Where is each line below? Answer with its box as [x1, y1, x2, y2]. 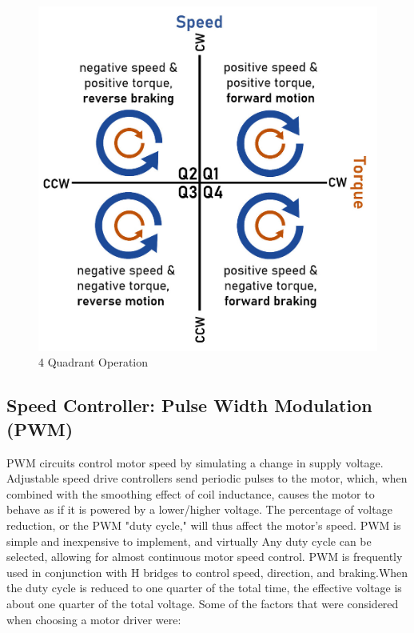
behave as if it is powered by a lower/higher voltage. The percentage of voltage [6, 501, 392, 518]
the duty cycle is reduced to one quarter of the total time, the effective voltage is [6, 579, 402, 596]
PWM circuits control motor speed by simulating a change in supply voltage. [6, 454, 384, 471]
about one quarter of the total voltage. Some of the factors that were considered [6, 595, 399, 612]
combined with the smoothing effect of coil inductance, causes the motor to [6, 485, 375, 502]
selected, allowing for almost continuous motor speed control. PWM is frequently [6, 548, 403, 565]
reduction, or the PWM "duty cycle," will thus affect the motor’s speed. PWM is [6, 517, 401, 534]
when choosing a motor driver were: [6, 611, 181, 627]
